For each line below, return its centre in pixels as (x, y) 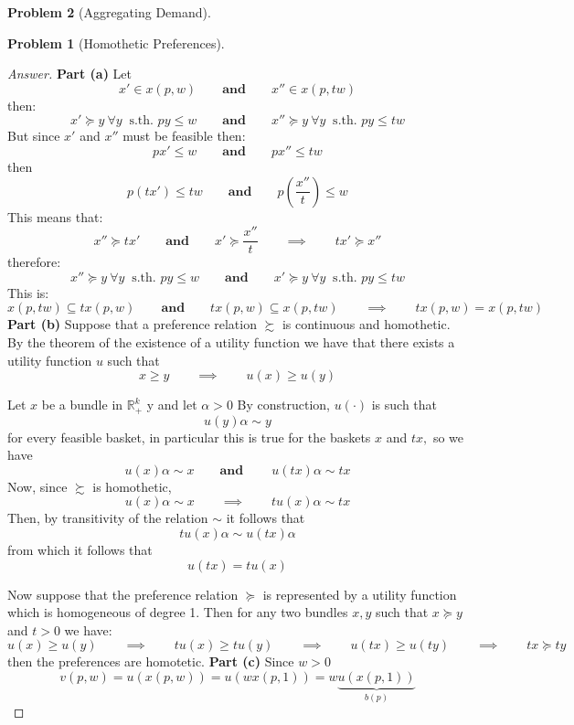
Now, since (37, 486)
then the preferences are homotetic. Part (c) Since (151, 661)
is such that (404, 405)
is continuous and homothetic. (366, 324)
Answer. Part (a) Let (69, 74)
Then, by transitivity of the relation (108, 518)
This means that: (55, 216)
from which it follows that (80, 550)
